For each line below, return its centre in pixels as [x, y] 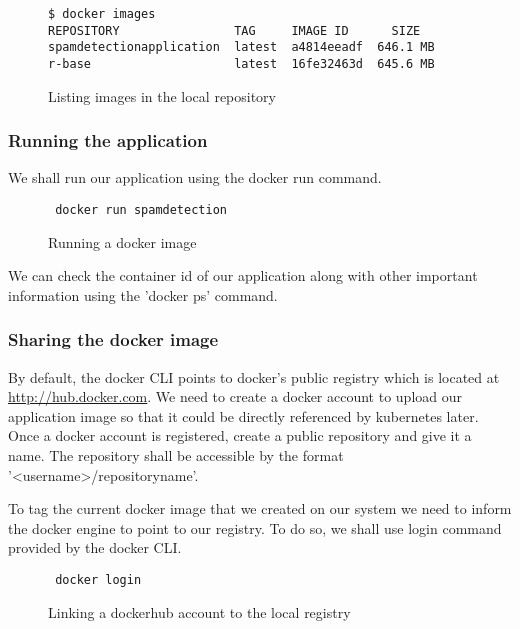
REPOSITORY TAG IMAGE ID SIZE [234, 30]
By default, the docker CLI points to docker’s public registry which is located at [254, 376]
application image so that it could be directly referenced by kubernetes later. [243, 415]
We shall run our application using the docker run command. [195, 177]
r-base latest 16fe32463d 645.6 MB [241, 63]
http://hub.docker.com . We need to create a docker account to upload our [235, 396]
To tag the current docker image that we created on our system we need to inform [260, 508]
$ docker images [102, 14]
